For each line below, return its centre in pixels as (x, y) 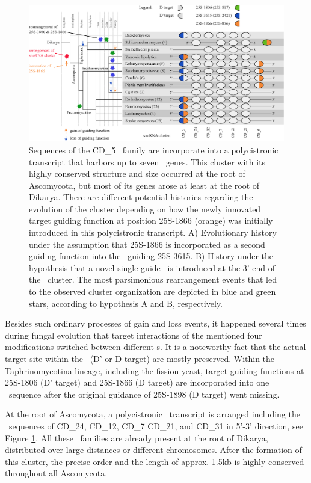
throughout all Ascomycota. (56, 473)
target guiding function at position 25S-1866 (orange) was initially (151, 220)
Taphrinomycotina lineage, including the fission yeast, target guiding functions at (155, 370)
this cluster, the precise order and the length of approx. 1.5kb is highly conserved (155, 461)
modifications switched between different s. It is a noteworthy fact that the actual (155, 347)
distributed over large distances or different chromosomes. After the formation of (153, 450)
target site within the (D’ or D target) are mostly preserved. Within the (140, 358)
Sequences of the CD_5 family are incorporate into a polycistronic (154, 149)
